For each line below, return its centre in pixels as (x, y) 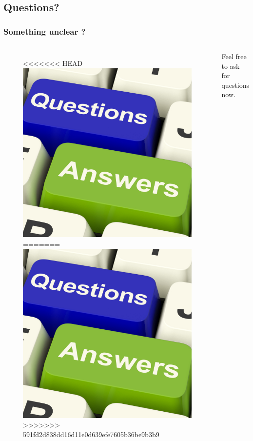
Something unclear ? (45, 31)
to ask (231, 66)
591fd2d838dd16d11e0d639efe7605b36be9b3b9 (91, 434)
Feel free (234, 56)
